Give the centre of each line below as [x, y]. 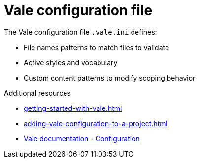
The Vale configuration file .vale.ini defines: [81, 32]
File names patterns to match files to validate [97, 47]
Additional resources [37, 93]
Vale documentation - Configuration [82, 138]
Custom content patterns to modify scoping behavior [110, 78]
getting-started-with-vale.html [73, 108]
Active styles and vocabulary [71, 62]
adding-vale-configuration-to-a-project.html [96, 123]
